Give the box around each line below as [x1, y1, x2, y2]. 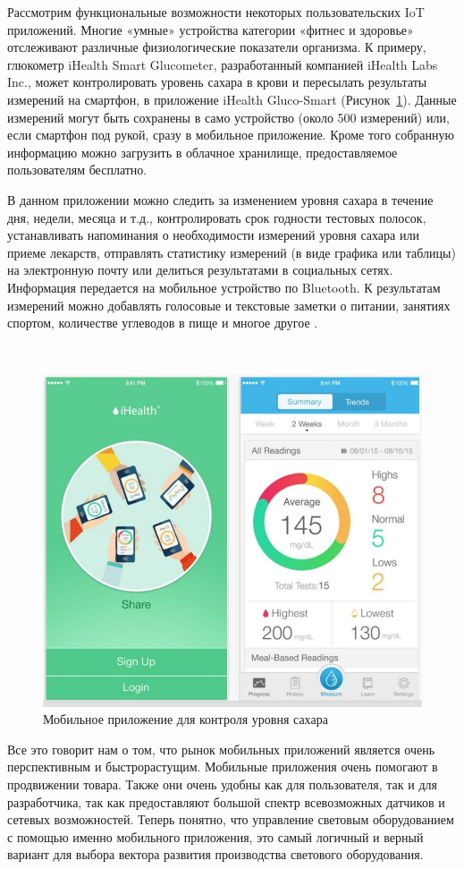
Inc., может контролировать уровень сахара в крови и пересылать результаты [7, 72, 427, 91]
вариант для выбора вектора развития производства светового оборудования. [7, 845, 424, 864]
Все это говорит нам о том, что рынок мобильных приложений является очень [7, 739, 435, 758]
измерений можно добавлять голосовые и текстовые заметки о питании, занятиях [7, 295, 451, 314]
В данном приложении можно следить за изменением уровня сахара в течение [7, 190, 434, 209]
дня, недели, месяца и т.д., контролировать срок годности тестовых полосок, [7, 208, 426, 226]
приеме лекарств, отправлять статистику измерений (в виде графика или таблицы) [7, 243, 456, 261]
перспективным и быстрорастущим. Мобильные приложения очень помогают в [7, 757, 438, 776]
